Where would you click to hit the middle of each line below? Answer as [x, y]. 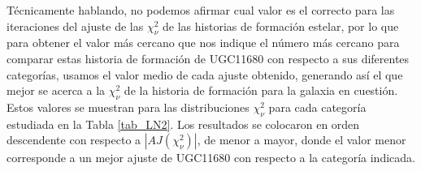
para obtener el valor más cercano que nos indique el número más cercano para [203, 43]
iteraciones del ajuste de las [75, 26]
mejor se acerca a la [56, 90]
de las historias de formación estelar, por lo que [281, 26]
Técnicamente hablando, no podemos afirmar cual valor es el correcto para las [201, 10]
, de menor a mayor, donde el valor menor [302, 140]
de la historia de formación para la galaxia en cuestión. [261, 90]
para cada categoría [317, 107]
